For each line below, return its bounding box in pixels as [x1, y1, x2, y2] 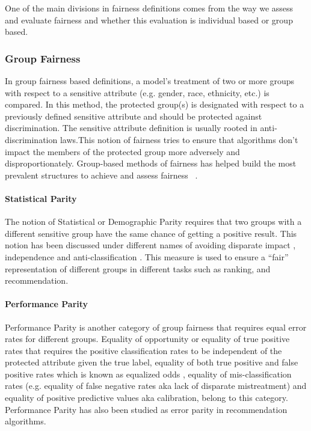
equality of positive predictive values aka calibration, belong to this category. [5, 391, 288, 404]
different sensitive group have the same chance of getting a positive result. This [5, 227, 297, 239]
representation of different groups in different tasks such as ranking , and [5, 262, 271, 275]
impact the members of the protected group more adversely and [5, 145, 240, 157]
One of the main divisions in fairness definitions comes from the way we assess [5, 2, 294, 14]
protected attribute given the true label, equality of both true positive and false [5, 356, 298, 368]
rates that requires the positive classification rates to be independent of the [5, 344, 282, 356]
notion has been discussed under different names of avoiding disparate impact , [5, 239, 296, 251]
